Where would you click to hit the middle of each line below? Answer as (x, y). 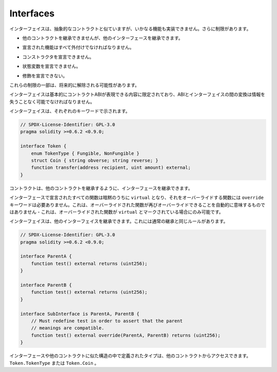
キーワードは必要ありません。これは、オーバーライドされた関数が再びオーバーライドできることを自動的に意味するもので (137, 204)
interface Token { (43, 146)
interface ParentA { (46, 256)
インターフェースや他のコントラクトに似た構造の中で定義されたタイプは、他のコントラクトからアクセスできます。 (130, 356)
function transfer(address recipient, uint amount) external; (111, 168)
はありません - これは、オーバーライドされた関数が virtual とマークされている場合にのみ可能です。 (116, 212)
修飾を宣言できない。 (45, 76)
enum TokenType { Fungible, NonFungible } (85, 153)
